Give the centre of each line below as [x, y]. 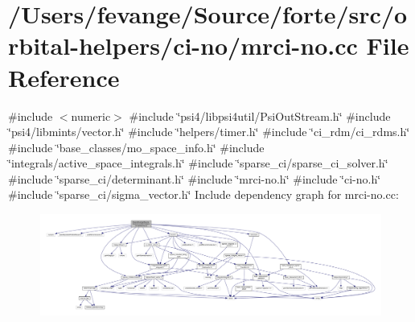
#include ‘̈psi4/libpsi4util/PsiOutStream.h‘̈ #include [260, 116]
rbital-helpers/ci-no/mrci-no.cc [183, 45]
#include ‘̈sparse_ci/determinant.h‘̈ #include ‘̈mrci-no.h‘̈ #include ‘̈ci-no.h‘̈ [195, 178]
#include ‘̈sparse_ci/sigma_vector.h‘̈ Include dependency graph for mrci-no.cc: [203, 194]
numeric [91, 116]
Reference [64, 77]
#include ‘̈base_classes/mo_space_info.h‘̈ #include [136, 147]
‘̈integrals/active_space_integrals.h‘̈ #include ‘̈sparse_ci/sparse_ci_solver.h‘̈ [198, 163]
